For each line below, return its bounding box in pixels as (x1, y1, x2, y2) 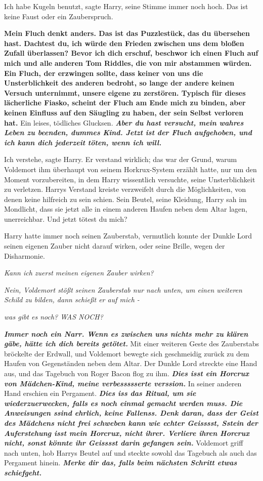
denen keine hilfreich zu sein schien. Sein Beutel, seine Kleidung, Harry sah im (4, 193, 247, 204)
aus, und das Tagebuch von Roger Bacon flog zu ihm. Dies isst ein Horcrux (4, 368, 249, 378)
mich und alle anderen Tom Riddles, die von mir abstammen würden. (4, 57, 252, 68)
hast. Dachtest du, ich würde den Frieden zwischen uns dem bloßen (4, 37, 244, 48)
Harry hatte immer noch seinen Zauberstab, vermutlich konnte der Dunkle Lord (4, 230, 252, 241)
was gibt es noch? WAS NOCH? (4, 311, 103, 322)
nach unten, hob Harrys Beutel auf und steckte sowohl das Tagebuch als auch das (4, 447, 257, 458)
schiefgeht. (4, 467, 42, 477)
